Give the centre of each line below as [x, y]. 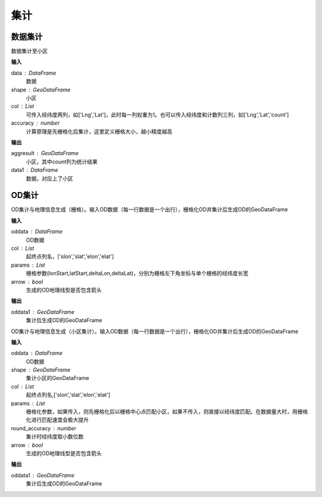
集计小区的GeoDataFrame [58, 378]
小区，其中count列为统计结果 [62, 162]
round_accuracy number [44, 428]
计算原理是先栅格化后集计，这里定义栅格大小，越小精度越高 [99, 131]
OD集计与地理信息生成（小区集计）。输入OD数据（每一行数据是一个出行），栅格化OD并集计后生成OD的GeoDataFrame [155, 331]
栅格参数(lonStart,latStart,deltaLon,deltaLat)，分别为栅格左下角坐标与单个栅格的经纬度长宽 [137, 273]
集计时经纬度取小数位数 [55, 437]
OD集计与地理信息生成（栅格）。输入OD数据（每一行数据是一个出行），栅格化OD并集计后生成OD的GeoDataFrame [150, 209]
